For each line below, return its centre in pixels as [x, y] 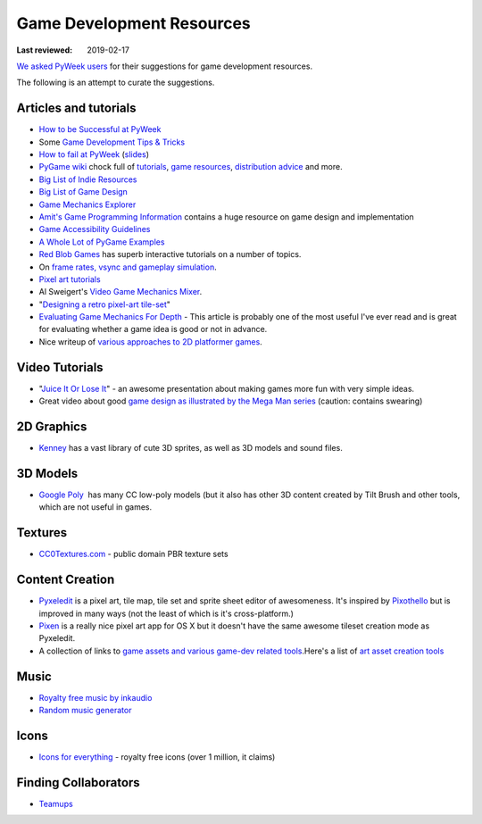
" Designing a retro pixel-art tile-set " [105, 304]
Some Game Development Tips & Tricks [112, 142]
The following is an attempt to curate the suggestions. [116, 83]
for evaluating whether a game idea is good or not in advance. [153, 329]
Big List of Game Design [83, 192]
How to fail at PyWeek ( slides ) [94, 154]
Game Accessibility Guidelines [95, 229]
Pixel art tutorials [70, 279]
